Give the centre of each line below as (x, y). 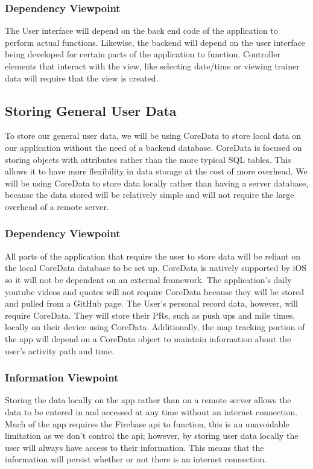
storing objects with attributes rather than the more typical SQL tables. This (148, 159)
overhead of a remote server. (57, 206)
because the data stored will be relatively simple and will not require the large (150, 195)
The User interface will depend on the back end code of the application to (141, 30)
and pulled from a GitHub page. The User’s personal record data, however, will (151, 303)
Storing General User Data (91, 110)
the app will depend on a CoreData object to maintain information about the (148, 338)
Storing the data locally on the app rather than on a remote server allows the (148, 400)
